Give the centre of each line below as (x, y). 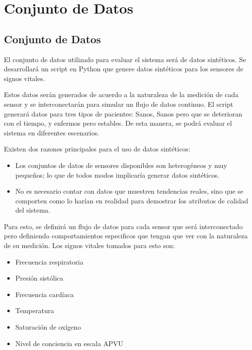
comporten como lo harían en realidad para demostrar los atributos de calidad (132, 200)
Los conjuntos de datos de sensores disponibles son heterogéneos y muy (121, 165)
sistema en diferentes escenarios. (52, 132)
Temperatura (35, 310)
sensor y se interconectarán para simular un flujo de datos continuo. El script (119, 104)
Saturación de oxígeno (48, 327)
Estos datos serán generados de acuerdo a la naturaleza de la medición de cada (121, 94)
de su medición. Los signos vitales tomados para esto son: (89, 245)
